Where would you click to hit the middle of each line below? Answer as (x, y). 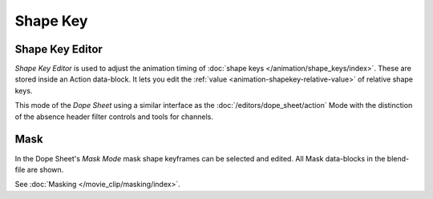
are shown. (45, 169)
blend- (398, 158)
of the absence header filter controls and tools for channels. (114, 117)
